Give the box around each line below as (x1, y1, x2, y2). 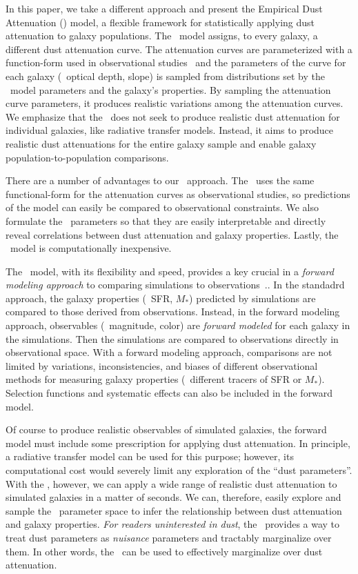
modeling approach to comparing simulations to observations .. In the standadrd (6, 277, 345, 292)
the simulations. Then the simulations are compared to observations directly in (6, 331, 339, 346)
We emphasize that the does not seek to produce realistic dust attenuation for (6, 109, 340, 123)
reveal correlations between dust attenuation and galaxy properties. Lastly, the (6, 227, 339, 241)
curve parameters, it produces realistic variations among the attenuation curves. (6, 96, 344, 110)
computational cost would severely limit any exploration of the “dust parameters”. (6, 463, 352, 477)
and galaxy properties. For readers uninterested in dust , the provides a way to (6, 517, 340, 531)
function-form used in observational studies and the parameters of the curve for (6, 55, 346, 70)
